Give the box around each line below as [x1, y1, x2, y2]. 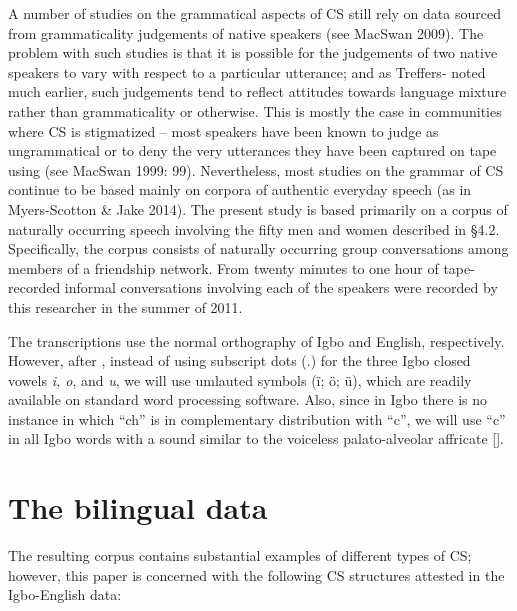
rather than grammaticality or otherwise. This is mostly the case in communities [8, 100, 502, 121]
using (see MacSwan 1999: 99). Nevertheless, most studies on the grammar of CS [8, 159, 504, 180]
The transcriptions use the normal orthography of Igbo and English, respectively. [8, 330, 505, 351]
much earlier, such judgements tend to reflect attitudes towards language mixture [8, 81, 507, 102]
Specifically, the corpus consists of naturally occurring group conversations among [8, 238, 509, 259]
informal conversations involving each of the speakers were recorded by [64, 277, 498, 298]
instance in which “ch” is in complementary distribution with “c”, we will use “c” [8, 408, 506, 429]
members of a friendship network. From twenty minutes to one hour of [8, 257, 439, 278]
